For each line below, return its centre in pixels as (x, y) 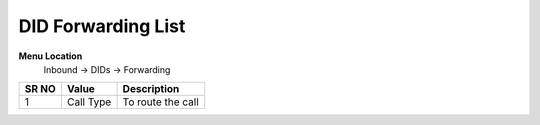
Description (151, 89)
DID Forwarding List (102, 26)
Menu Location (50, 56)
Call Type (89, 102)
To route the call (160, 102)
